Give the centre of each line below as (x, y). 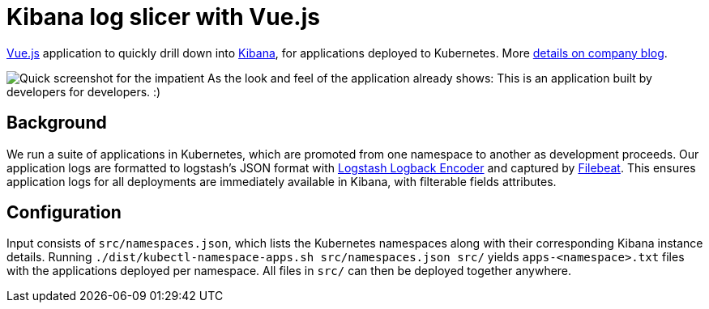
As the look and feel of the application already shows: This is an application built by (430, 78)
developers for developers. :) (84, 91)
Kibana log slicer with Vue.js (163, 17)
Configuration (64, 213)
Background (57, 123)
